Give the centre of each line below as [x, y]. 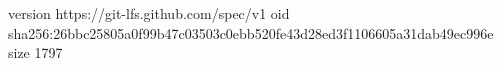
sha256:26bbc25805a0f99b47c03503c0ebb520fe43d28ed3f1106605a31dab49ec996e [251, 32]
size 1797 [35, 52]
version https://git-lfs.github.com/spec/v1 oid [149, 13]
